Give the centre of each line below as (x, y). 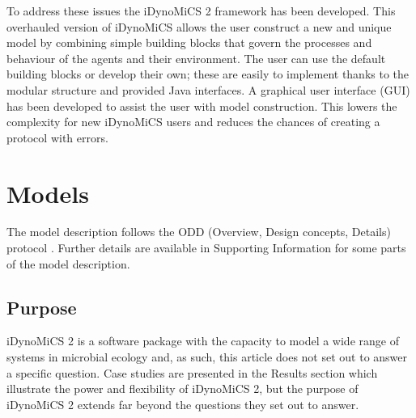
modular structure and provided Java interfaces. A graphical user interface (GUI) (208, 89)
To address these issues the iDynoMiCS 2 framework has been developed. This (201, 11)
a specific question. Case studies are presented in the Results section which (192, 372)
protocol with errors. (57, 137)
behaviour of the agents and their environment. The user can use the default (196, 58)
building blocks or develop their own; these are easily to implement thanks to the (208, 74)
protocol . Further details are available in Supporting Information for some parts (206, 248)
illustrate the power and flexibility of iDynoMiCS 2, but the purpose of (183, 388)
